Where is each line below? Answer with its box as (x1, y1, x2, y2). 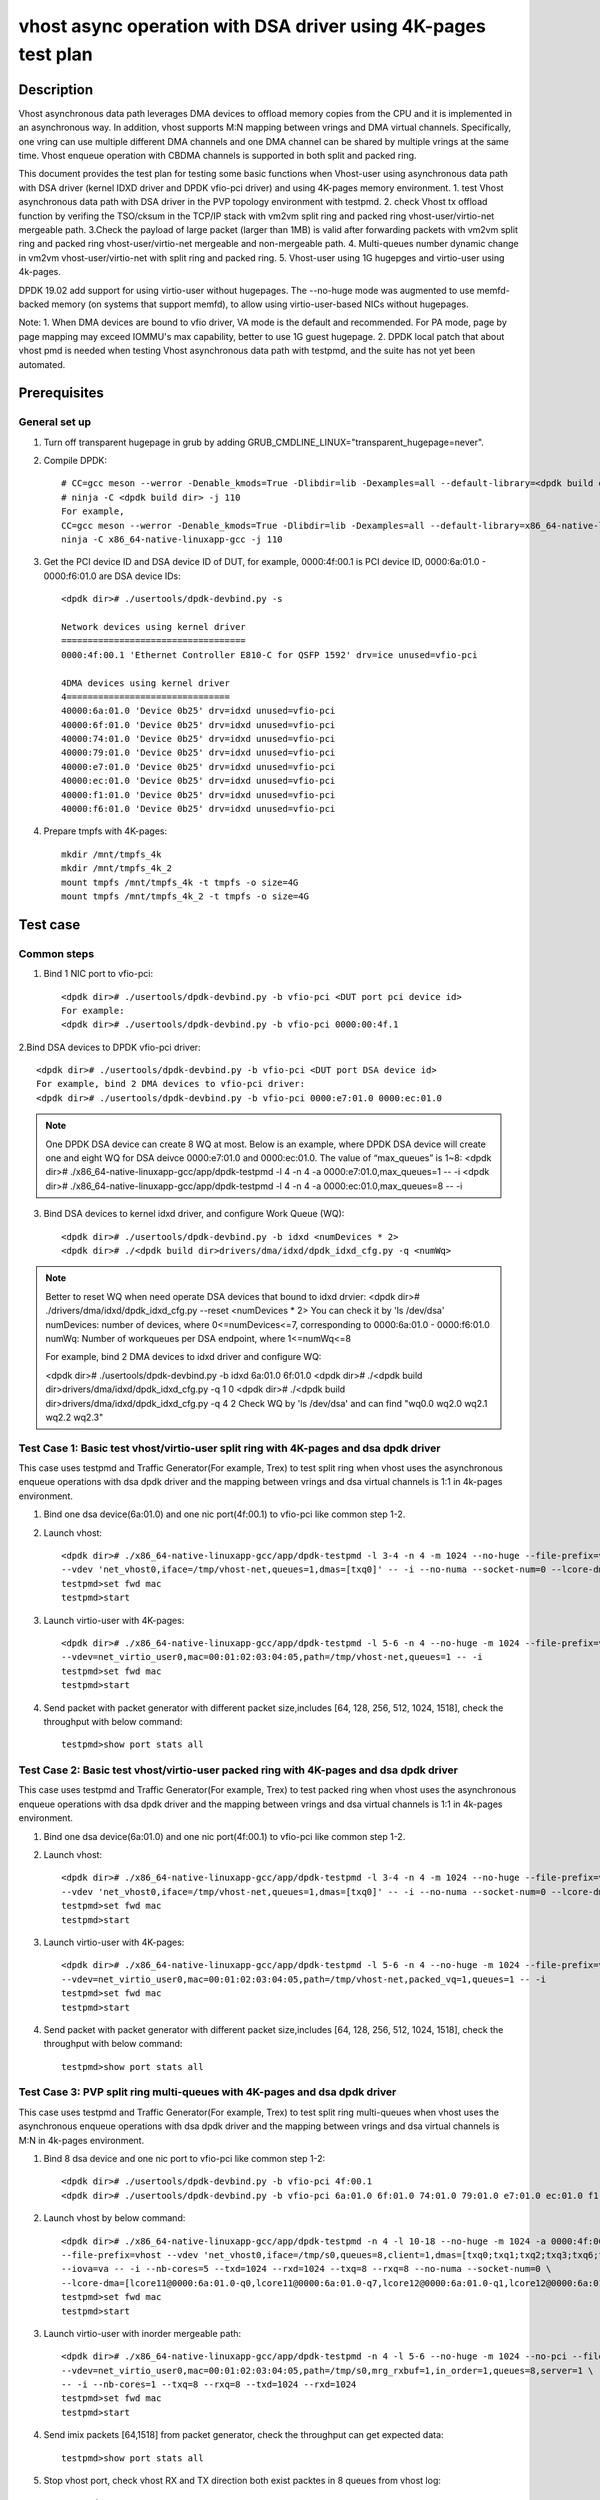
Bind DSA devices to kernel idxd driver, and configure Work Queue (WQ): (43, 1208, 345, 1220)
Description (18, 81, 94, 98)
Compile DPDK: (43, 455, 107, 467)
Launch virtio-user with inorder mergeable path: (43, 2327, 242, 2339)
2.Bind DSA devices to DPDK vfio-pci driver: (18, 1041, 201, 1053)
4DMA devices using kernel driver (61, 677, 230, 689)
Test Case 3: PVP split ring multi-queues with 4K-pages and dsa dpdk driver (18, 2085, 397, 2099)
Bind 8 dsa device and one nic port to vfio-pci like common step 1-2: (43, 2153, 326, 2164)
